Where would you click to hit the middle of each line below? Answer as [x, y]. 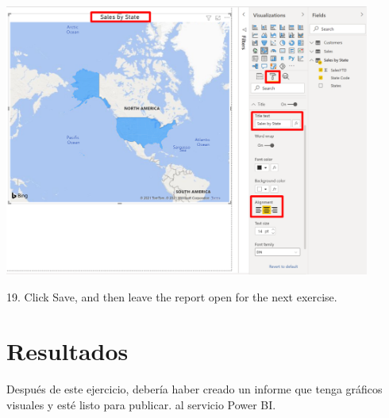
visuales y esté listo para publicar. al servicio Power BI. [141, 404]
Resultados [67, 351]
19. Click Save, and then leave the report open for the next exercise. [172, 296]
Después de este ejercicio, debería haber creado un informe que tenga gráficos [194, 389]
